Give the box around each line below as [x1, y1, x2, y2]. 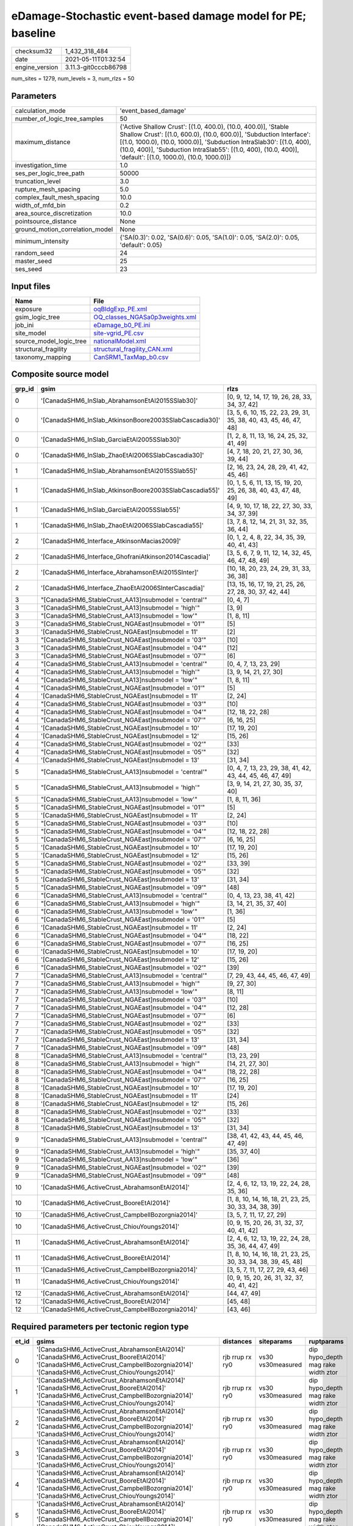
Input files [11, 281, 51, 291]
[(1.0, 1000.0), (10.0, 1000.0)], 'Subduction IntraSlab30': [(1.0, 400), [119, 138, 312, 146]
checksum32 [15, 47, 53, 56]
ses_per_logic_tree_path [15, 169, 85, 178]
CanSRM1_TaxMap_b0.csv [93, 353, 169, 361]
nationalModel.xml [93, 336, 146, 345]
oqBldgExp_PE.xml [93, 305, 148, 313]
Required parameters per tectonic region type [11, 1322, 189, 1332]
